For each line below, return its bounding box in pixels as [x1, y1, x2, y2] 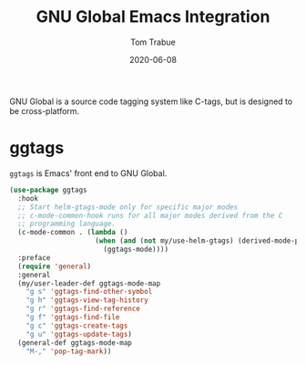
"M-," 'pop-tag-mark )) [25, 347, 112, 356]
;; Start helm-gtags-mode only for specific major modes [17, 203, 239, 212]
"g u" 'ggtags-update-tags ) [25, 329, 132, 339]
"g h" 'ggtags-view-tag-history [25, 296, 148, 305]
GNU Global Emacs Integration [36, 6, 270, 27]
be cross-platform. [9, 105, 80, 116]
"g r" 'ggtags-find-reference [25, 304, 141, 314]
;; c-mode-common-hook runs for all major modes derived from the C [17, 211, 283, 220]
